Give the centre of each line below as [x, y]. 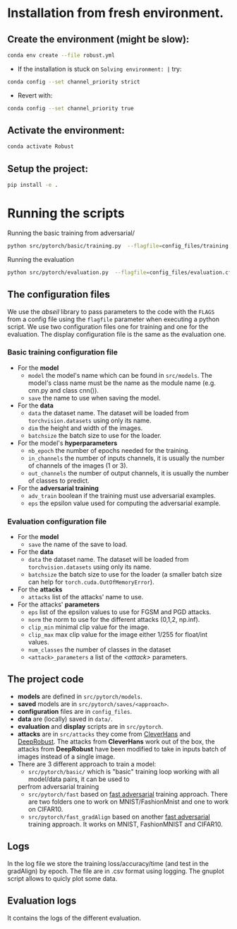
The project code [45, 680]
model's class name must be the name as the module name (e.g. [122, 383]
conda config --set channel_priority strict [74, 82]
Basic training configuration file [62, 352]
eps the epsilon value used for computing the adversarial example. [124, 503]
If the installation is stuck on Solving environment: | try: [99, 69]
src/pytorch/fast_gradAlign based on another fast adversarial [119, 817]
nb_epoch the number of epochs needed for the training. [109, 450]
